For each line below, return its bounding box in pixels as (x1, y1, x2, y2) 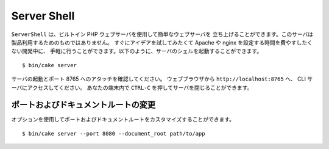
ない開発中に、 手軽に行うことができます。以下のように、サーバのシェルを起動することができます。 (11, 48, 263, 55)
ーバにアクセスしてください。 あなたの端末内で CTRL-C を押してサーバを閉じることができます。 (11, 84, 253, 91)
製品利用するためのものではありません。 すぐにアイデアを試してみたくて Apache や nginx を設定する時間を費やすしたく (11, 38, 313, 46)
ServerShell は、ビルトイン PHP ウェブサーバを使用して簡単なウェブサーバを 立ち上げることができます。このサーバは (11, 31, 314, 38)
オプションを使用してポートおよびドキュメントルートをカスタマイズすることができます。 (11, 116, 235, 123)
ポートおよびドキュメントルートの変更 (11, 100, 155, 110)
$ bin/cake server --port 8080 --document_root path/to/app (22, 130, 205, 137)
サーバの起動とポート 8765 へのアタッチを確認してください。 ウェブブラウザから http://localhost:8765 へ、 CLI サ (11, 75, 313, 82)
